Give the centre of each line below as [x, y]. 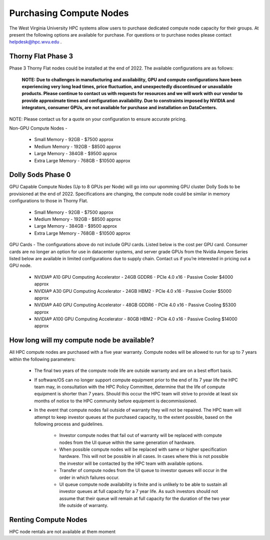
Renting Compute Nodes [48, 520]
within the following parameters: [42, 359]
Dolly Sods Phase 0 [40, 175]
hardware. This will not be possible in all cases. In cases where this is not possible [144, 456]
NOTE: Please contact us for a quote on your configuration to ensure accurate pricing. [98, 119]
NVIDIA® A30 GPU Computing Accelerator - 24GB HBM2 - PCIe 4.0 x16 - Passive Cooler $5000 [133, 291]
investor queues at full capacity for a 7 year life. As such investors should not [139, 491]
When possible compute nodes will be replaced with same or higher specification [143, 449]
